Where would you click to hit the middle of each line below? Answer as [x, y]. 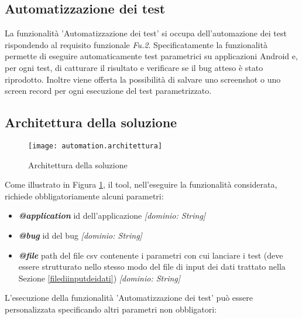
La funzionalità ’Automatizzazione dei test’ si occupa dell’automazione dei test [146, 33]
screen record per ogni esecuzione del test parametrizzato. [108, 91]
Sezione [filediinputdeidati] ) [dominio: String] [99, 278]
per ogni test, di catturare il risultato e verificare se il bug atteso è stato [134, 67]
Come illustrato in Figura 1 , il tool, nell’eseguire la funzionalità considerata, [141, 184]
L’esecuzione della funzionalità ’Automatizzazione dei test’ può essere [129, 298]
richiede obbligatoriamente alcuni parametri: [84, 196]
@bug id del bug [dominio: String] [80, 235]
